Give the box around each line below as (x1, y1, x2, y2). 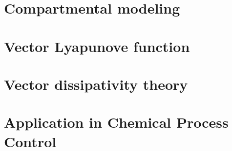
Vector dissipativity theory (4, 74, 188, 94)
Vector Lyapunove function (4, 36, 190, 56)
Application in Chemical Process (4, 112, 229, 132)
